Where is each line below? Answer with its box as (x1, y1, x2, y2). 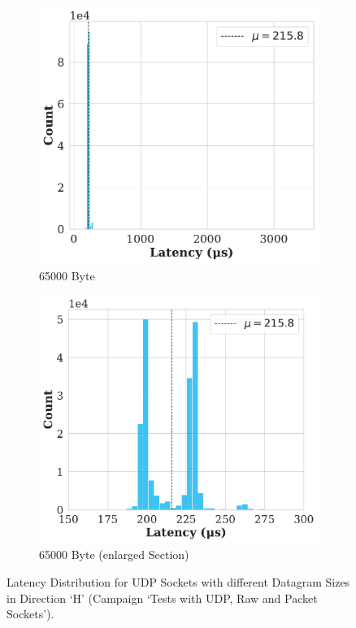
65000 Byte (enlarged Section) (39, 546, 189, 563)
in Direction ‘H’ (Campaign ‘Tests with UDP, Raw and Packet (7, 589, 318, 606)
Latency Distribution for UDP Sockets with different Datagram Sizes (7, 574, 350, 590)
